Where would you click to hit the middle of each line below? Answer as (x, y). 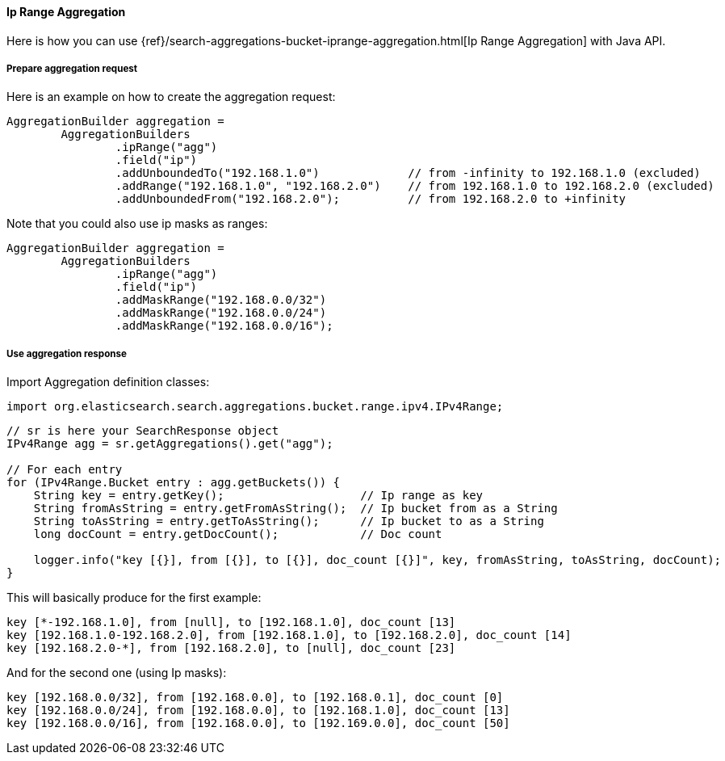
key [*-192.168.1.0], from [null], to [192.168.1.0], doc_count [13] (231, 622)
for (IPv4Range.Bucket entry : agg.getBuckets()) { (174, 483)
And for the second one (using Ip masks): (117, 673)
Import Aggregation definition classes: (108, 382)
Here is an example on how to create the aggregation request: (171, 97)
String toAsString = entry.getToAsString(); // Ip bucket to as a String (289, 521)
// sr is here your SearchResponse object (143, 431)
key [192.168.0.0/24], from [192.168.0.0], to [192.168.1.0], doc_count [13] (258, 711)
